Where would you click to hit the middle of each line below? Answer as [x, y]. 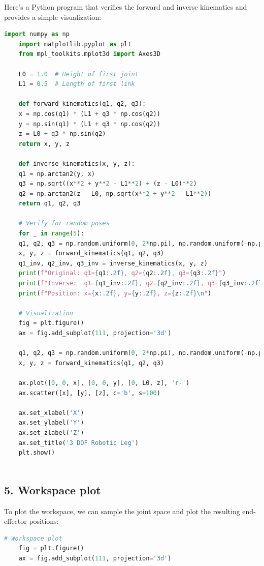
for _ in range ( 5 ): [51, 234]
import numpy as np [37, 34]
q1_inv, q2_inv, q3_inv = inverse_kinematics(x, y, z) [113, 263]
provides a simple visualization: [53, 17]
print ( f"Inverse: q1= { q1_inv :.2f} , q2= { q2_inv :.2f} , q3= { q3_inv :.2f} [140, 284]
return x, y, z [44, 144]
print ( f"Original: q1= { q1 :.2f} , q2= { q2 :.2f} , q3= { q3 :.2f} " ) [122, 273]
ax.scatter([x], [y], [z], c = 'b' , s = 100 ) [89, 393]
